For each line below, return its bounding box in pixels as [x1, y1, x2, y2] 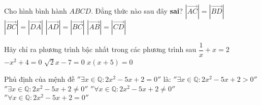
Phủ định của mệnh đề [4, 73, 75, 84]
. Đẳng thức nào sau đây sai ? [91, 6, 183, 16]
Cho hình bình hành [4, 6, 67, 16]
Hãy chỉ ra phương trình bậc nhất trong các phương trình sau [4, 44, 197, 55]
